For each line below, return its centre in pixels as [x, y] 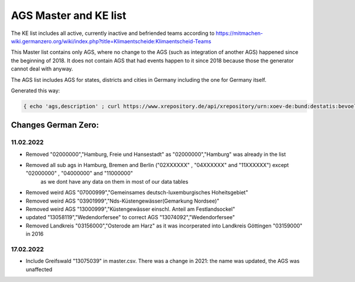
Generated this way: [35, 90]
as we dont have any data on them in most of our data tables [114, 181]
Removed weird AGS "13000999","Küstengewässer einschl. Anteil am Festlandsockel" [130, 209]
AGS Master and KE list [69, 15]
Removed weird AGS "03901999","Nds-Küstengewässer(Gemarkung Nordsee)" [122, 201]
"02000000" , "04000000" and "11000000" [79, 173]
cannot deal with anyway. [42, 69]
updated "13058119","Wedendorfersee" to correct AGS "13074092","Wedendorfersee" [130, 217]
